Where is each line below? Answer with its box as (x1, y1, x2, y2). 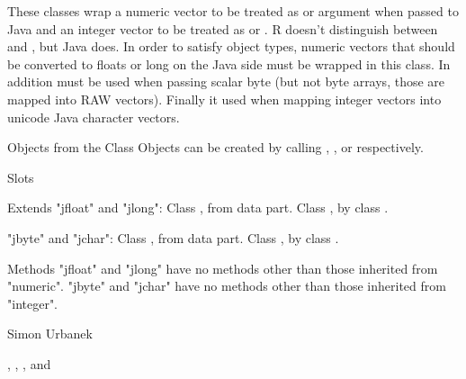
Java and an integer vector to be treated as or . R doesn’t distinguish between (7, 19, 438, 38)
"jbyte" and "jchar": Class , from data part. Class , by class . (7, 228, 339, 247)
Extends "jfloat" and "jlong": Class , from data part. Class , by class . (7, 198, 389, 217)
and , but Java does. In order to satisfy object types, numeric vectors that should (7, 37, 455, 56)
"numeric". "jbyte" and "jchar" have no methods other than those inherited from (7, 276, 446, 295)
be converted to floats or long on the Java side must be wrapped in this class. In (7, 54, 451, 73)
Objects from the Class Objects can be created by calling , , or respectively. (7, 138, 424, 157)
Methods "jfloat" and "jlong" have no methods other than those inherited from (7, 258, 438, 277)
